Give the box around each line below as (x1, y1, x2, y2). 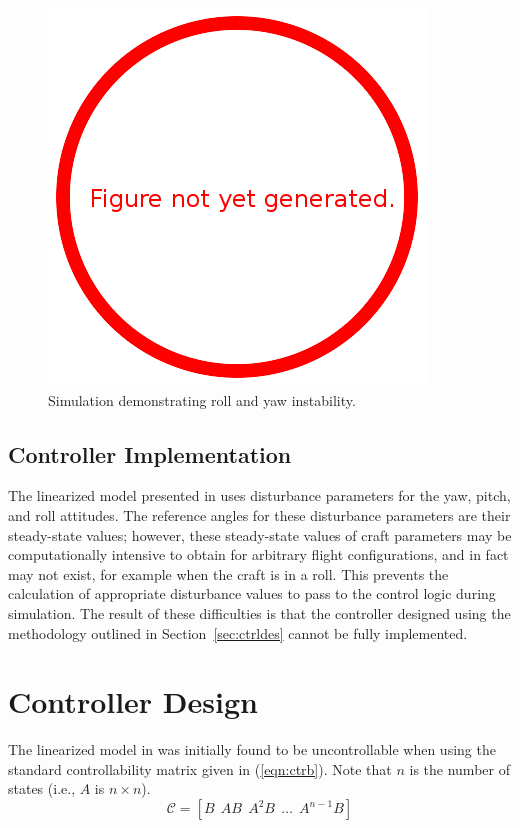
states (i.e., (8, 778, 76, 799)
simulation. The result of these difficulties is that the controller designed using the (8, 602, 511, 623)
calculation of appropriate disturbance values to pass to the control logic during (8, 583, 496, 604)
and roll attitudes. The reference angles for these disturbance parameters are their (8, 504, 511, 525)
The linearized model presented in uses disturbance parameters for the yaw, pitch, (8, 485, 511, 506)
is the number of (409, 758, 510, 779)
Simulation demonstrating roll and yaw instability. (48, 389, 356, 410)
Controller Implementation (8, 438, 292, 469)
